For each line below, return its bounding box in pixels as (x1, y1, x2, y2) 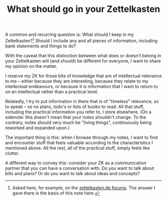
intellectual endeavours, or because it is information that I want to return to (5, 83, 158, 89)
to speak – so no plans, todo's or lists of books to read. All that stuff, (5, 103, 145, 109)
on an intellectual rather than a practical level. (5, 89, 98, 95)
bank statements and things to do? (5, 43, 76, 49)
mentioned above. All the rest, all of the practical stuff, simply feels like (5, 145, 150, 151)
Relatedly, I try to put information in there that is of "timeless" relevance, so (5, 98, 159, 104)
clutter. (5, 150, 20, 156)
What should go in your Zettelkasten (6, 3, 161, 15)
